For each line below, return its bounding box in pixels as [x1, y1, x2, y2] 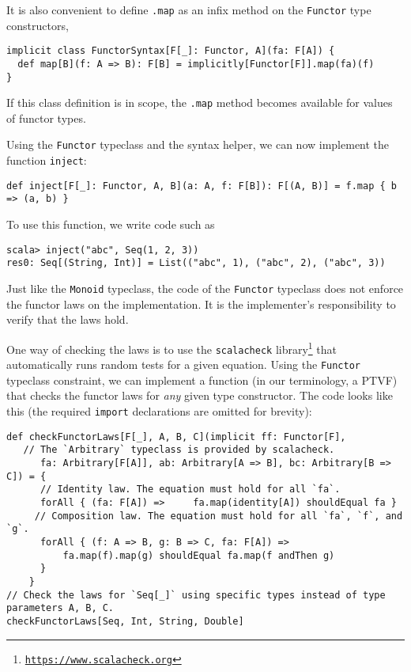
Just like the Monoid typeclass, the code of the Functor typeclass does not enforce [6, 280, 404, 296]
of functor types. [6, 109, 86, 126]
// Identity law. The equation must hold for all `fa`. [40, 484, 341, 495]
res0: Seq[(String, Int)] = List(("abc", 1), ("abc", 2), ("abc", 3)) [6, 257, 386, 269]
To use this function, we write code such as [6, 216, 215, 233]
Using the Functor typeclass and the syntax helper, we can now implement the [6, 136, 390, 153]
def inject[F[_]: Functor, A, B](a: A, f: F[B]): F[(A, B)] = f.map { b [6, 180, 397, 192]
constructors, [6, 17, 69, 33]
